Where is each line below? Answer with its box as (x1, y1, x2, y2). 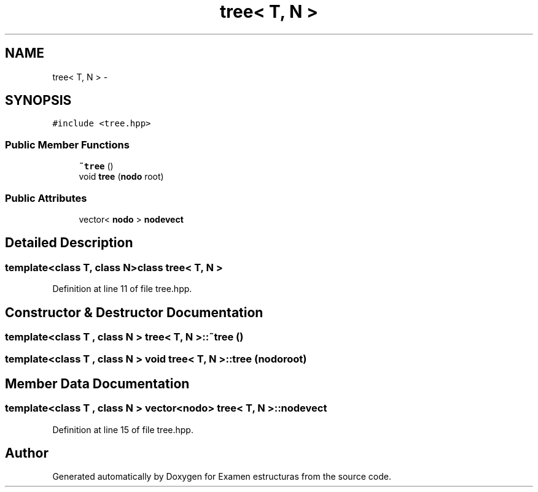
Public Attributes (5, 191, 87, 204)
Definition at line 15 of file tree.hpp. (52, 424, 193, 435)
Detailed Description (5, 235, 133, 251)
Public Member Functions (5, 138, 130, 151)
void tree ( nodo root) (79, 171, 164, 182)
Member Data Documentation (5, 375, 190, 391)
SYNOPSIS (5, 93, 72, 109)
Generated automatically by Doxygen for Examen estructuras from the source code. (52, 471, 391, 482)
